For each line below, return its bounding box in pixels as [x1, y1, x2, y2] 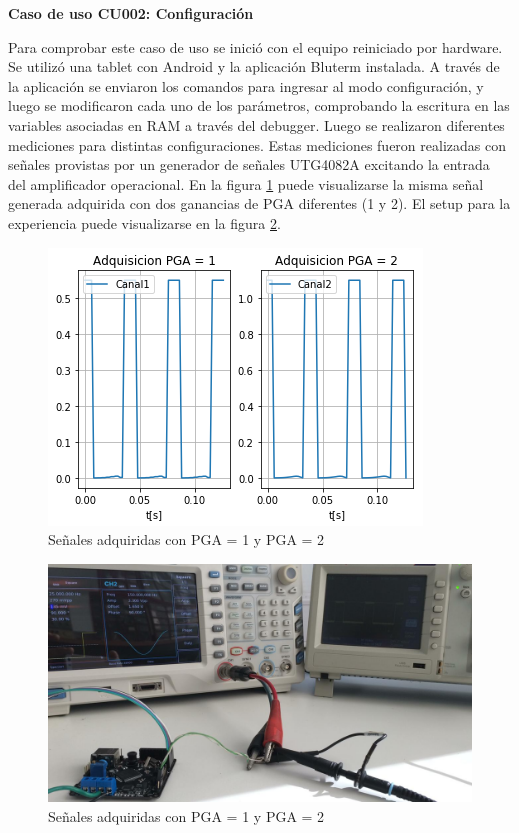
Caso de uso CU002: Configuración [8, 3, 254, 23]
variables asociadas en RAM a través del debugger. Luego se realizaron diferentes [8, 114, 505, 135]
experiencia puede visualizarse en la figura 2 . [8, 212, 281, 233]
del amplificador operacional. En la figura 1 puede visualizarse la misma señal [8, 173, 484, 194]
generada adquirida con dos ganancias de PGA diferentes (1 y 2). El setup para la [8, 193, 511, 214]
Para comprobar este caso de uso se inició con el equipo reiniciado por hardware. [8, 36, 503, 57]
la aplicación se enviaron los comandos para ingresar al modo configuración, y [8, 75, 484, 96]
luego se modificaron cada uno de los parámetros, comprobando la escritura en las [8, 95, 510, 116]
